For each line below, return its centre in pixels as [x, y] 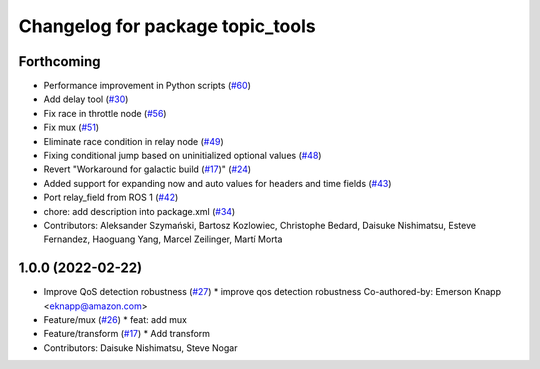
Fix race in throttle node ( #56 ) [105, 113]
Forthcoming [59, 61]
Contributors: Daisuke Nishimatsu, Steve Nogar [140, 347]
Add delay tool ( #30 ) [86, 99]
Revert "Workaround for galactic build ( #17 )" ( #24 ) [147, 169]
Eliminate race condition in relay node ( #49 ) [133, 141]
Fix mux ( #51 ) [71, 127]
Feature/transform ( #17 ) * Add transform [126, 334]
